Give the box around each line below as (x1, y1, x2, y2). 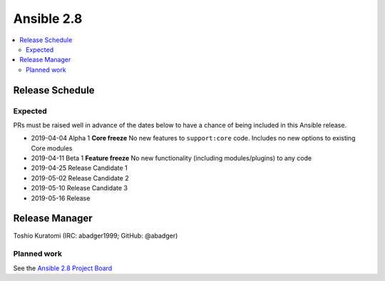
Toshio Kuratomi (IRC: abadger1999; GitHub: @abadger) (13, 231, 178, 240)
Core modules (31, 143, 73, 153)
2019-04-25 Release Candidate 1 (31, 164, 128, 173)
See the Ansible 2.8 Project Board (13, 264, 113, 272)
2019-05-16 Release (31, 193, 91, 203)
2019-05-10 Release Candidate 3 (31, 184, 128, 193)
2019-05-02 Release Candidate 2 (31, 173, 129, 182)
